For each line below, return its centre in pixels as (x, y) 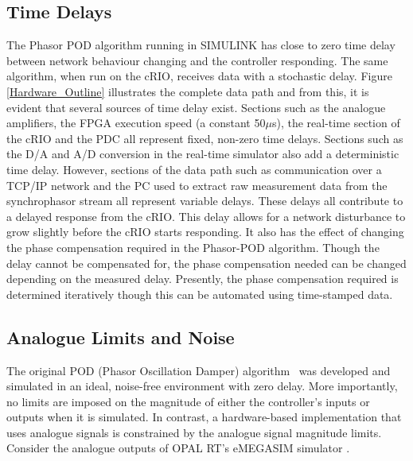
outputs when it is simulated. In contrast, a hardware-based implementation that (204, 417)
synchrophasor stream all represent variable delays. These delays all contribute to (205, 201)
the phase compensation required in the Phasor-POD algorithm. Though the (193, 247)
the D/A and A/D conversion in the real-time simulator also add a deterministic (203, 154)
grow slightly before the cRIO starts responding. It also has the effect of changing (205, 232)
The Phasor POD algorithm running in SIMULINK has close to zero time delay (201, 45)
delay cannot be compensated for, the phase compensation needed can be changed (206, 263)
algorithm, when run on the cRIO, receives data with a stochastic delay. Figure (199, 76)
